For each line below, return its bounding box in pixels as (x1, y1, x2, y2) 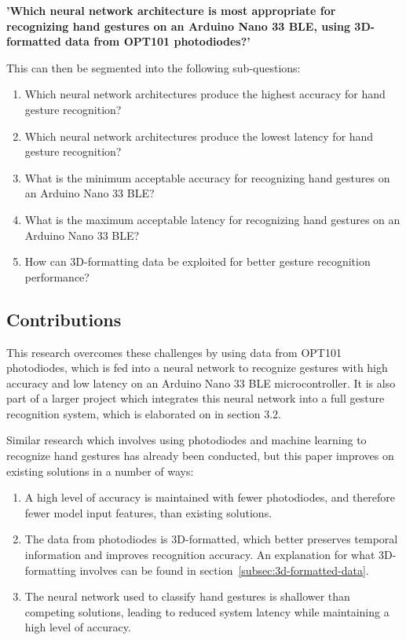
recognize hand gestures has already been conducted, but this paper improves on (6, 447, 394, 464)
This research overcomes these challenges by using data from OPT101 (6, 344, 342, 360)
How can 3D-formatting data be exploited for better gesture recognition (24, 253, 371, 270)
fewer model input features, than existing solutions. (24, 504, 272, 520)
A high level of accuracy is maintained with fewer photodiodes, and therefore (24, 489, 396, 506)
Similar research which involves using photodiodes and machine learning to (6, 432, 367, 448)
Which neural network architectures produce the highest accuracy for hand (24, 86, 386, 102)
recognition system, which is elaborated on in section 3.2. (6, 405, 281, 421)
